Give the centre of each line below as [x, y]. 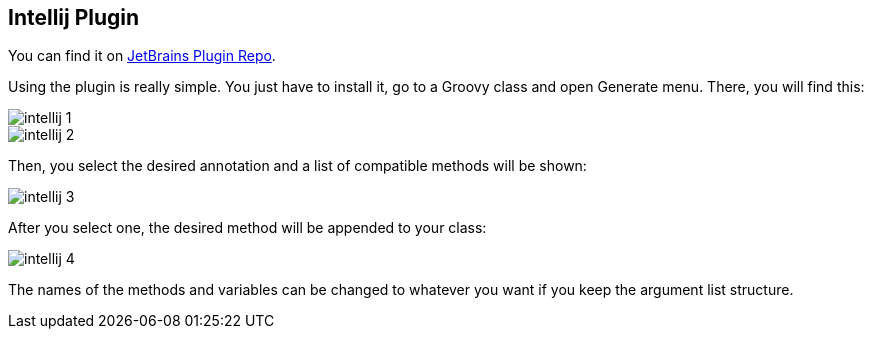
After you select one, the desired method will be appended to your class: [247, 228]
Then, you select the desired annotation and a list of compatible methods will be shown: [297, 166]
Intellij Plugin [74, 17]
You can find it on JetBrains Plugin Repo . [142, 56]
